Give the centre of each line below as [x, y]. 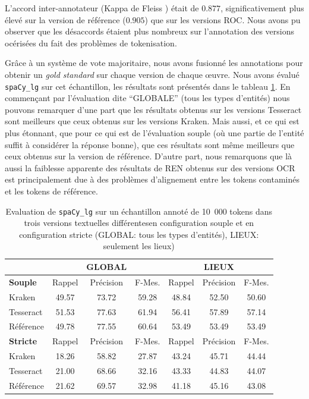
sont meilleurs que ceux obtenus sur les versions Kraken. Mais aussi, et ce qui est [152, 121]
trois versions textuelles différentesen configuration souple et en [139, 223]
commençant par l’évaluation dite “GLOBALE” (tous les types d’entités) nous [147, 98]
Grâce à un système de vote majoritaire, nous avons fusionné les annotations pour [154, 63]
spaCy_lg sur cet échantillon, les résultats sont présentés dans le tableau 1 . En [148, 86]
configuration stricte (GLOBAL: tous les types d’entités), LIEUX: [139, 234]
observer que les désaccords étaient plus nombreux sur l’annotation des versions [150, 31]
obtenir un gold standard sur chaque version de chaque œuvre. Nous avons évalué [152, 74]
